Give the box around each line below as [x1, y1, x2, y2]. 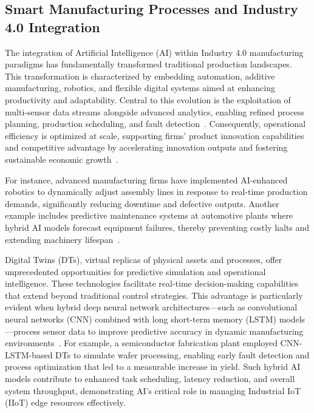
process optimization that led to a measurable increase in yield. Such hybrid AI [5, 360, 301, 373]
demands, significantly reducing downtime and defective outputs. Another [5, 197, 279, 210]
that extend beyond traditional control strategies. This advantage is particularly [5, 288, 303, 301]
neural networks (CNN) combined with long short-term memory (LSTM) [5, 313, 276, 326]
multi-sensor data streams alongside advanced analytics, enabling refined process [5, 105, 305, 118]
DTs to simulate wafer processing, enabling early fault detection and [55, 348, 310, 361]
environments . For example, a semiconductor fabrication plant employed [5, 336, 278, 349]
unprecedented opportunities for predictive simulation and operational [5, 265, 266, 278]
